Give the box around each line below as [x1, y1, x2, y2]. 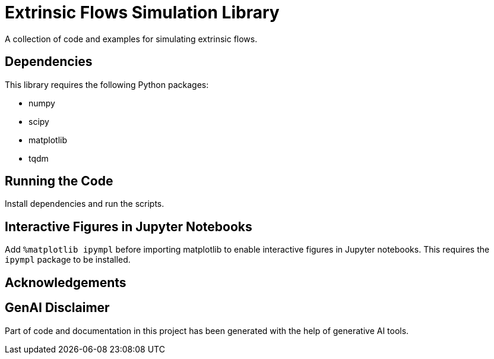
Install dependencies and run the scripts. [5, 199, 164, 209]
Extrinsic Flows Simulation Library [5, 2, 280, 23]
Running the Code [5, 174, 113, 189]
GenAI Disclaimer [5, 300, 110, 316]
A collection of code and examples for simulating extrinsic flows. [5, 33, 258, 44]
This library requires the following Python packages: [5, 79, 209, 90]
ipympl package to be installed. [5, 254, 131, 265]
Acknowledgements [5, 275, 126, 290]
